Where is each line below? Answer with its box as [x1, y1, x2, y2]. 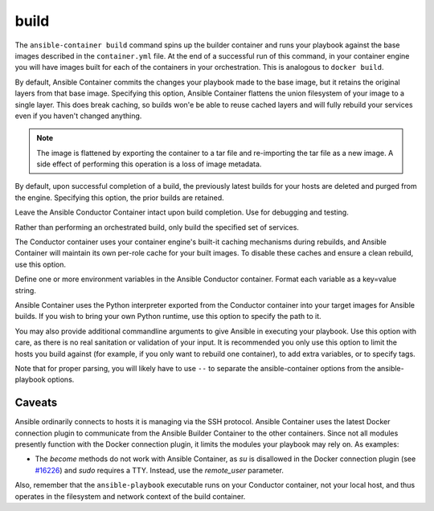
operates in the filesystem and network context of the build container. [14, 491, 246, 501]
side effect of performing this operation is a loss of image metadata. [36, 159, 262, 169]
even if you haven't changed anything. [14, 111, 142, 121]
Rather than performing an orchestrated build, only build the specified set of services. [14, 222, 299, 232]
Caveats [14, 396, 58, 410]
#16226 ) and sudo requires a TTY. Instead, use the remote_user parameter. [35, 465, 285, 475]
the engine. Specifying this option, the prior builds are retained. [14, 193, 224, 202]
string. [14, 285, 36, 295]
